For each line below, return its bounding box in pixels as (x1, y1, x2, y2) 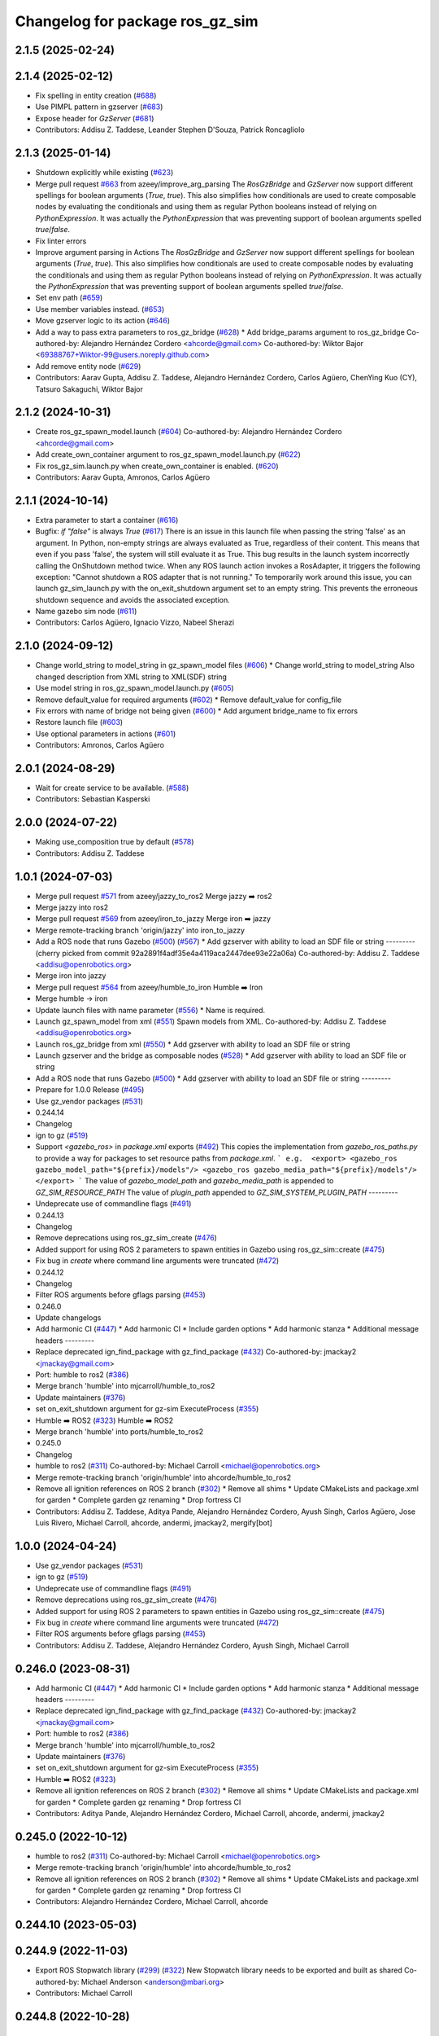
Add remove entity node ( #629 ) (35, 361, 141, 371)
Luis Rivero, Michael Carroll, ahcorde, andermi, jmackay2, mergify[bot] (35, 1518, 272, 1528)
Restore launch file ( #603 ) (35, 717, 124, 727)
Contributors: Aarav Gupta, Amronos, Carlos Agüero (35, 472, 211, 482)
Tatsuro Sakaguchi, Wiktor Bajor (35, 384, 144, 394)
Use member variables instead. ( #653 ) (35, 304, 165, 314)
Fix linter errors (35, 236, 87, 246)
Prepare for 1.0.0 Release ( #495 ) (35, 1085, 145, 1095)
